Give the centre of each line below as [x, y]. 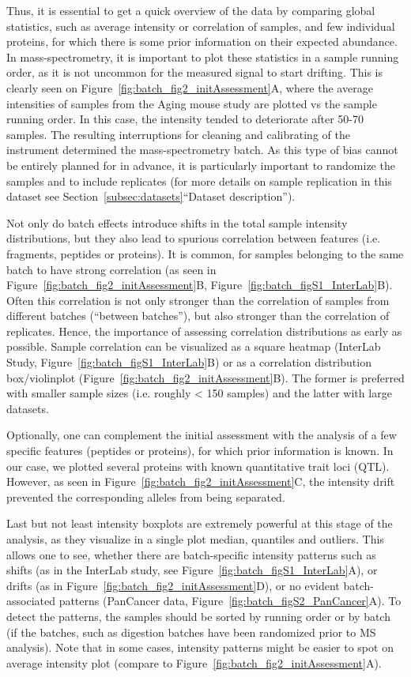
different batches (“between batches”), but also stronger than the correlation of [198, 316]
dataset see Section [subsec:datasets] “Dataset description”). [151, 196]
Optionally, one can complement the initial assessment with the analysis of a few [202, 435]
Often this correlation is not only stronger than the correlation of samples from [198, 300]
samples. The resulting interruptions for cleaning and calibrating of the [178, 134]
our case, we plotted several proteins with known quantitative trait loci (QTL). [198, 466]
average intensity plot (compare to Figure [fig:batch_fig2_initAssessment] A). [194, 662]
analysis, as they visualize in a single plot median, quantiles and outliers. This [195, 539]
